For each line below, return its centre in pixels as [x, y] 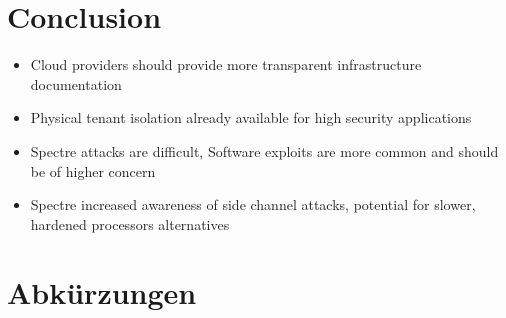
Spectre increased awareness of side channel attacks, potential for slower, [253, 204]
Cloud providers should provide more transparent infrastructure [226, 64]
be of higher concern [93, 170]
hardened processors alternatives [130, 223]
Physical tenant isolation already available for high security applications [251, 117]
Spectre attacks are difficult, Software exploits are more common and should [264, 150]
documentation [76, 83]
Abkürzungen [102, 292]
